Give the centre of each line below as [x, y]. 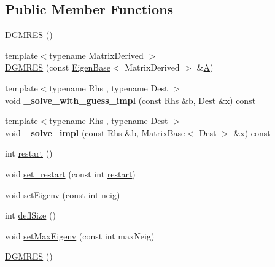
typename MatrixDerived [96, 55]
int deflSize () [30, 215]
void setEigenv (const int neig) [63, 194]
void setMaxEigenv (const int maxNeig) [80, 235]
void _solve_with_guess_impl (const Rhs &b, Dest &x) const [130, 100]
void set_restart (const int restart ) [70, 173]
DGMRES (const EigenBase [58, 67]
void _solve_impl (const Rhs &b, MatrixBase [95, 132]
